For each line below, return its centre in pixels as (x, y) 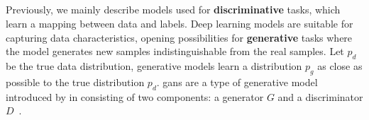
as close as (340, 65)
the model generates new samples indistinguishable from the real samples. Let (175, 51)
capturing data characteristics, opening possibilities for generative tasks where (179, 37)
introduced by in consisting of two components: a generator (135, 96)
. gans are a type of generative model (237, 82)
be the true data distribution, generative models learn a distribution (154, 65)
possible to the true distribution (75, 82)
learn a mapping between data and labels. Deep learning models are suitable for (180, 23)
